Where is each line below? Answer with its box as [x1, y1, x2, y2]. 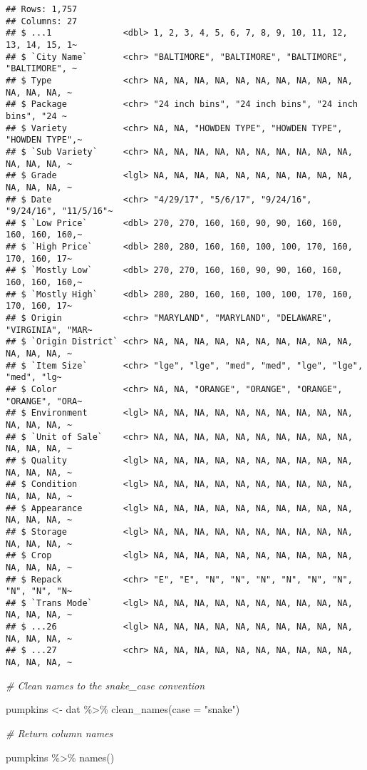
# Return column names [6, 725, 113, 740]
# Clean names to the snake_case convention [6, 677, 205, 692]
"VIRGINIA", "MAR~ [6, 324, 93, 335]
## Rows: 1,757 [6, 4, 78, 14]
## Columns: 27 [6, 16, 78, 26]
